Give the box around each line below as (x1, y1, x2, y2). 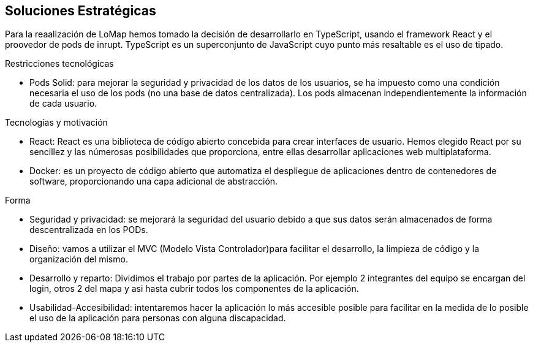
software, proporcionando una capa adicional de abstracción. (29, 176, 278, 187)
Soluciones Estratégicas (5, 3, 156, 18)
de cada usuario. (29, 98, 97, 109)
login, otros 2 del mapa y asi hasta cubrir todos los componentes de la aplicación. (29, 283, 359, 294)
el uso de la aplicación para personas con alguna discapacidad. (29, 313, 286, 324)
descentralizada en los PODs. (29, 224, 148, 235)
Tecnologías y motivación (5, 117, 108, 128)
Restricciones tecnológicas (5, 58, 114, 69)
